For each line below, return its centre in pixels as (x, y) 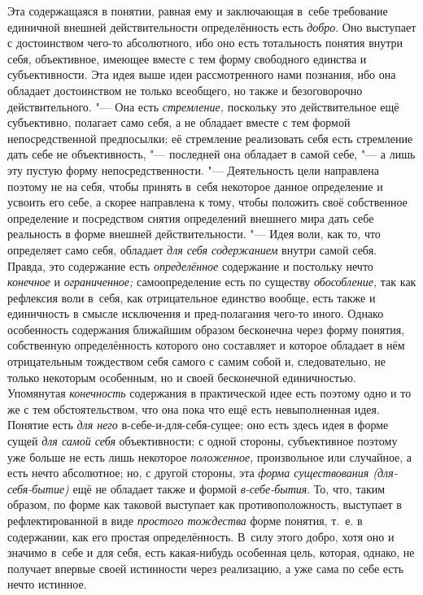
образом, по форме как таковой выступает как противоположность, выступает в (205, 504)
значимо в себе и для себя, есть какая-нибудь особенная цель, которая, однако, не (211, 552)
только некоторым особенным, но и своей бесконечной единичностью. (182, 377)
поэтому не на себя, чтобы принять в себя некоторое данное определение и (195, 186)
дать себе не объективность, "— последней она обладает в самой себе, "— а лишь (211, 154)
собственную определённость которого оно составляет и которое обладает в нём (206, 345)
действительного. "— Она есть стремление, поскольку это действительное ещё (203, 106)
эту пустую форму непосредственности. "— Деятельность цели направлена (194, 169)
